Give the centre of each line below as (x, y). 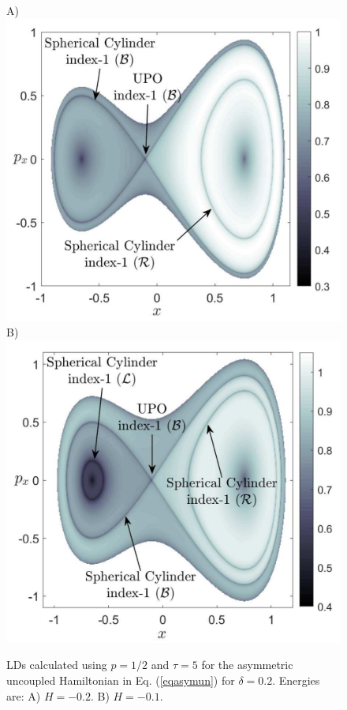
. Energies (296, 680)
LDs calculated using (57, 665)
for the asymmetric (247, 665)
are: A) (24, 695)
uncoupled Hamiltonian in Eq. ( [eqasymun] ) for (121, 680)
